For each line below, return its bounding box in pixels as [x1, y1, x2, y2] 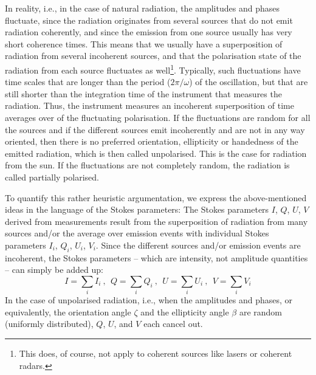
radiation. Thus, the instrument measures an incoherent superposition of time [5, 99, 294, 112]
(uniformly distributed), [5, 317, 94, 330]
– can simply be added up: [5, 263, 103, 276]
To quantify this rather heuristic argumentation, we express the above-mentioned [5, 191, 307, 204]
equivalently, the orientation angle [5, 305, 131, 318]
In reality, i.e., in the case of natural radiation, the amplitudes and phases [5, 2, 280, 14]
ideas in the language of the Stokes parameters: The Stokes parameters [5, 203, 269, 216]
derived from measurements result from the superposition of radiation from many [5, 215, 308, 227]
